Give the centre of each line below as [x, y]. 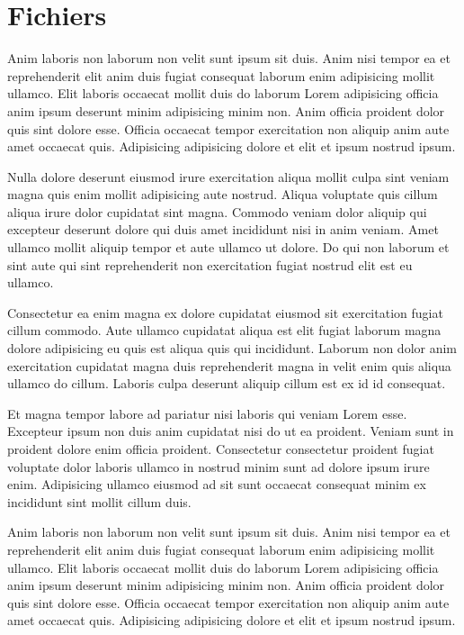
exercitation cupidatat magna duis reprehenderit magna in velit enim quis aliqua [229, 365]
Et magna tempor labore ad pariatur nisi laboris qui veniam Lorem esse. [207, 413]
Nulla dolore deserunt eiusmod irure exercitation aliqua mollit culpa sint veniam [228, 176]
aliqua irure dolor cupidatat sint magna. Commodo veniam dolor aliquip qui [217, 211]
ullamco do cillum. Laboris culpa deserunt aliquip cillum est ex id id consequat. [227, 383]
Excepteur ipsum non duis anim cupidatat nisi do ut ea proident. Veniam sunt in [231, 431]
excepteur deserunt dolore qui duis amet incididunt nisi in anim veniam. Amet [223, 229]
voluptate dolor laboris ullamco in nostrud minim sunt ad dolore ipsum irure [219, 466]
